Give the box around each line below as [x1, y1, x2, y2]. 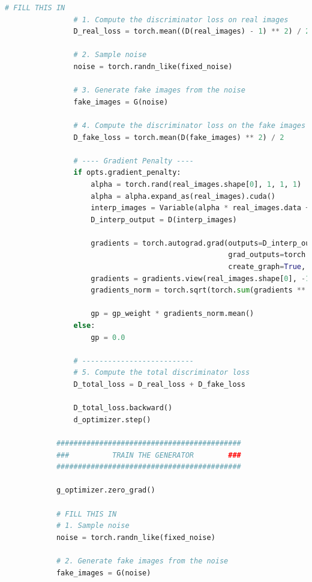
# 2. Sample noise [73, 50, 147, 59]
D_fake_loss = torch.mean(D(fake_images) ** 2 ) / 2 [73, 133, 284, 142]
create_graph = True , [228, 262, 306, 271]
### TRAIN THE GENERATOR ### [56, 450, 241, 459]
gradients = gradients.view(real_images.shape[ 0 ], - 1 [91, 274, 310, 283]
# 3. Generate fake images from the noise [73, 86, 245, 95]
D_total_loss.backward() [73, 404, 173, 413]
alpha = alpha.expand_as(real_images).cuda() [91, 192, 276, 201]
